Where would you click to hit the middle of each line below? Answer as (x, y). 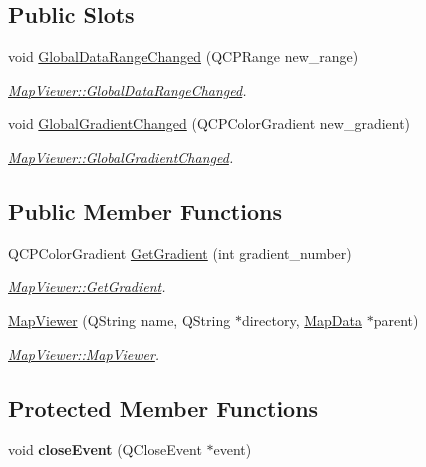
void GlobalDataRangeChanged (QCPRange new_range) (183, 56)
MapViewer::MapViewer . (84, 353)
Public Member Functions (145, 210)
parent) (396, 319)
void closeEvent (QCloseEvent (105, 449)
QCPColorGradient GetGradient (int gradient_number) (180, 252)
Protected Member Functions (163, 407)
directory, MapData (301, 319)
